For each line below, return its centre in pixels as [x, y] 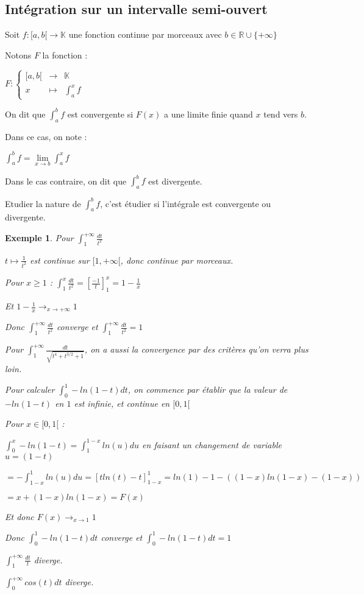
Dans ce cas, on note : [46, 136]
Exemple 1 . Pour [39, 238]
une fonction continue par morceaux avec [145, 34]
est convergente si [100, 114]
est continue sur [60, 260]
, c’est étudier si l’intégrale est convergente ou [186, 203]
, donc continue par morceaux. [177, 260]
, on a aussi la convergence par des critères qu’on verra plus [196, 349]
